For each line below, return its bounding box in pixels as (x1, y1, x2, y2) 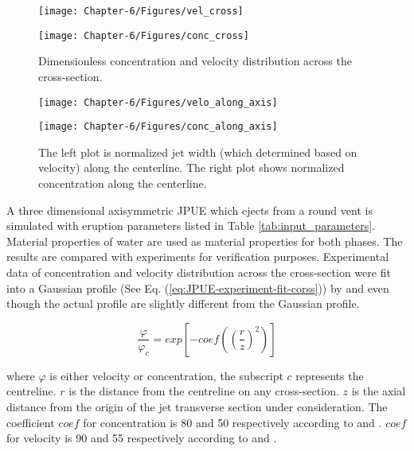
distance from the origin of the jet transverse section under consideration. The (6, 398, 388, 414)
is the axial (351, 383, 406, 399)
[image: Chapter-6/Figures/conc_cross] (38, 29, 249, 41)
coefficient (6, 414, 55, 430)
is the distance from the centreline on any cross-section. (68, 383, 339, 399)
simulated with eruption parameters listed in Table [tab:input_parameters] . (6, 217, 375, 234)
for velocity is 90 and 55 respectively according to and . (6, 430, 277, 446)
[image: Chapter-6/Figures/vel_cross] (38, 6, 244, 17)
